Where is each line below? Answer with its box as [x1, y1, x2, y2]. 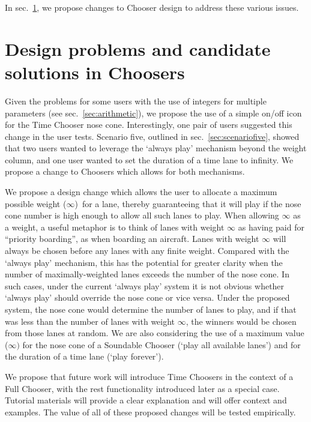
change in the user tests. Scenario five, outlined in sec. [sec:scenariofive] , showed [5, 130, 300, 142]
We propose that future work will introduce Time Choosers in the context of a [5, 370, 294, 382]
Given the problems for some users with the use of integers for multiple [5, 94, 267, 107]
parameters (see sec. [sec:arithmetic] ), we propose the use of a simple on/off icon [5, 106, 302, 119]
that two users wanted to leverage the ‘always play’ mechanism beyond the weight [5, 142, 307, 154]
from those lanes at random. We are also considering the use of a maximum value [5, 327, 304, 339]
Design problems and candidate [5, 36, 271, 61]
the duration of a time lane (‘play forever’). [5, 350, 164, 363]
